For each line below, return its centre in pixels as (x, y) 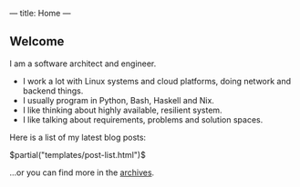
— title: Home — (40, 13)
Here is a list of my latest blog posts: (78, 137)
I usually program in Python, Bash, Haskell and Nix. (118, 100)
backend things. (53, 91)
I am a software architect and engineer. (83, 64)
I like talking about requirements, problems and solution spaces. (143, 119)
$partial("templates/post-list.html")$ (78, 154)
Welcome (37, 41)
